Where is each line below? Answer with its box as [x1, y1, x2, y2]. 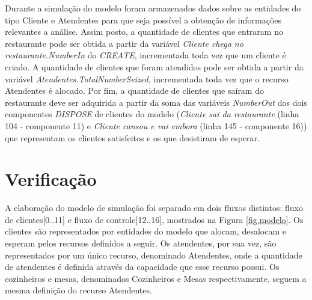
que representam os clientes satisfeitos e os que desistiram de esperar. [5, 131, 260, 144]
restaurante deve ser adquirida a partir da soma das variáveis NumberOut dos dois [5, 96, 307, 108]
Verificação [5, 167, 97, 191]
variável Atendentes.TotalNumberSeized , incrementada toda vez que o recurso [5, 72, 289, 85]
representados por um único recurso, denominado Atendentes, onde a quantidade [5, 248, 302, 261]
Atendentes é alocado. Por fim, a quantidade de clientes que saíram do [5, 84, 264, 97]
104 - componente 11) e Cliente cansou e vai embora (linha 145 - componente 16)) [5, 119, 307, 132]
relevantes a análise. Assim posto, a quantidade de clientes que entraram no [5, 25, 283, 38]
